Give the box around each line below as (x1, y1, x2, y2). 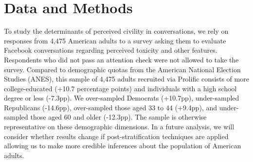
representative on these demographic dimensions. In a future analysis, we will (4, 121, 235, 132)
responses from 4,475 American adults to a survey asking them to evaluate (4, 35, 226, 45)
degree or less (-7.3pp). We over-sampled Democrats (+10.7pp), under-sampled (4, 93, 239, 103)
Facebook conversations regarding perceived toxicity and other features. (4, 45, 217, 55)
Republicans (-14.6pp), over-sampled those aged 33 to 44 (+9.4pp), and (4, 102, 217, 112)
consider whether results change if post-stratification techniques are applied (4, 131, 229, 141)
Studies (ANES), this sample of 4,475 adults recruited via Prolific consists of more (4, 74, 249, 84)
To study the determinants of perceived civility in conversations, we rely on (4, 26, 229, 36)
